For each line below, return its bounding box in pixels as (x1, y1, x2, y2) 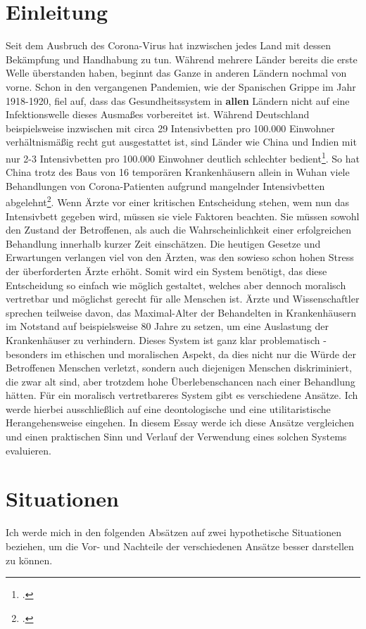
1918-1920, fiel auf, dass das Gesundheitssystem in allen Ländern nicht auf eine (6, 93, 350, 108)
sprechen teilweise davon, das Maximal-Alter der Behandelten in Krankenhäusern (6, 305, 357, 319)
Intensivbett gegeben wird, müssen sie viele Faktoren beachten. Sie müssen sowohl (6, 208, 360, 223)
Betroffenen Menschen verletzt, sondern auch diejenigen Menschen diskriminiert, (6, 360, 352, 375)
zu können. (6, 552, 53, 567)
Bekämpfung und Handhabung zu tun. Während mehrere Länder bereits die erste (6, 51, 358, 66)
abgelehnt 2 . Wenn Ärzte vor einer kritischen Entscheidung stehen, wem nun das (6, 193, 349, 209)
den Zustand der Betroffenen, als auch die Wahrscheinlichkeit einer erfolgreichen (6, 222, 352, 237)
